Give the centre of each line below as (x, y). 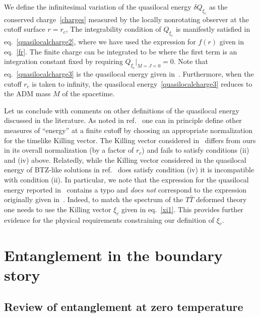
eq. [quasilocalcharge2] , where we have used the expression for (100, 42)
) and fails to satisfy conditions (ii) (196, 150)
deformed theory (221, 199)
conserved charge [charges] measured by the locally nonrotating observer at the (126, 19)
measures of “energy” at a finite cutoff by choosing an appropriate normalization (128, 130)
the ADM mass (27, 93)
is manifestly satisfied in (213, 29)
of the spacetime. (88, 93)
